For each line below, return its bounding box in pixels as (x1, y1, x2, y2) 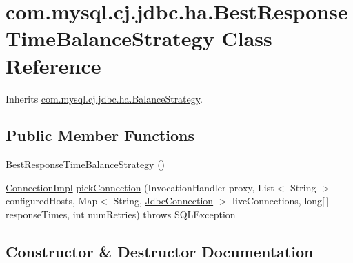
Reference (6, 51, 101, 79)
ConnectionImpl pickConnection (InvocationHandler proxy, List (6, 180, 274, 194)
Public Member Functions (6, 125, 194, 146)
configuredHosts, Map (6, 193, 98, 208)
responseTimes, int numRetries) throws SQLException (6, 207, 236, 222)
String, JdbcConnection (113, 193, 214, 208)
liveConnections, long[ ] (232, 193, 330, 208)
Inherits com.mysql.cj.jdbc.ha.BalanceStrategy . (6, 91, 203, 105)
